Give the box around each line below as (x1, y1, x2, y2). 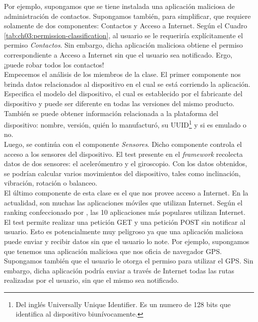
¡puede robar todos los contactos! (4, 59, 104, 69)
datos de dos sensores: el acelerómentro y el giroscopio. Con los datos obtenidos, (4, 158, 248, 169)
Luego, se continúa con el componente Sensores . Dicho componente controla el (4, 138, 242, 149)
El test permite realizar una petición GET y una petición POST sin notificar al (4, 216, 246, 227)
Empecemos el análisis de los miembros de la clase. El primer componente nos (4, 69, 241, 79)
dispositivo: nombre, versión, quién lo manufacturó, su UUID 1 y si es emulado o (4, 118, 247, 129)
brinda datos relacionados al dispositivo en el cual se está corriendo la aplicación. (4, 78, 251, 89)
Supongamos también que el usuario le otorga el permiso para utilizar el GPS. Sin (4, 256, 254, 266)
